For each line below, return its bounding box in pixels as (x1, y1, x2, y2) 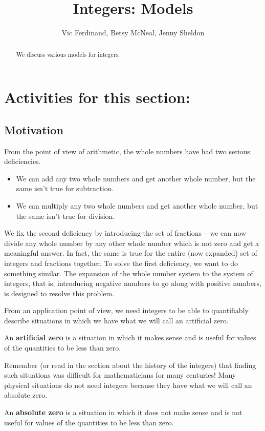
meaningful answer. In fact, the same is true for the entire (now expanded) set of (4, 248, 257, 258)
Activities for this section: (4, 87, 190, 108)
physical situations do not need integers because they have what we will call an (4, 379, 252, 390)
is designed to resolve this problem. (4, 288, 115, 298)
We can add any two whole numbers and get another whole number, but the (16, 173, 256, 183)
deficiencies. (4, 156, 41, 167)
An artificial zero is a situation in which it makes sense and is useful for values (4, 332, 256, 343)
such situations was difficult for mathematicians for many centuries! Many (4, 370, 236, 380)
